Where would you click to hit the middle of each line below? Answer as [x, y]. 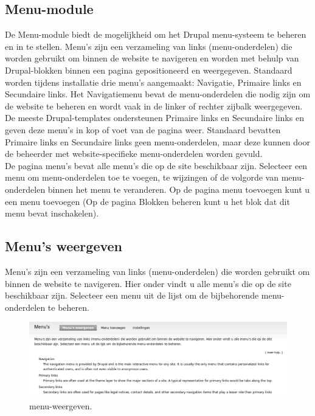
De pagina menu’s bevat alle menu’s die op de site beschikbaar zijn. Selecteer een [156, 165]
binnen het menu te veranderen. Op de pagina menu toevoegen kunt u [179, 189]
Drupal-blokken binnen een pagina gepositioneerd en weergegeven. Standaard [149, 70]
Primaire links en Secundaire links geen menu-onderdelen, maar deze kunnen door [157, 141]
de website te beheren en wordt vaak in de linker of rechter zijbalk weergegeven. [154, 106]
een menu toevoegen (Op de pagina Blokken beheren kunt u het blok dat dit [147, 201]
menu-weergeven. [61, 405]
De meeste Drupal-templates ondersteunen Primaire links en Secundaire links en [154, 118]
